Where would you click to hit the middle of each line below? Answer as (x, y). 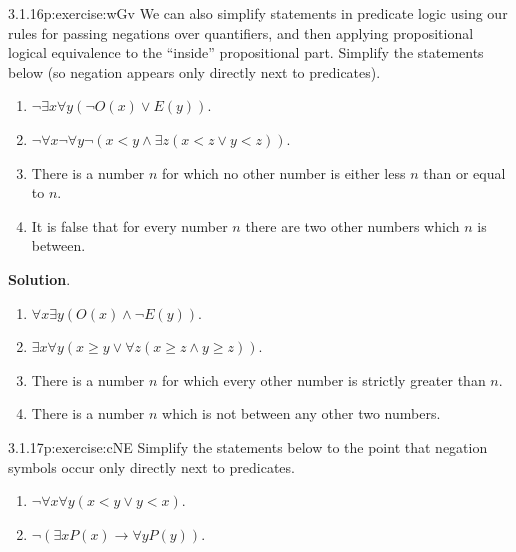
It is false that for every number (129, 225)
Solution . (39, 278)
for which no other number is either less (284, 172)
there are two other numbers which (352, 225)
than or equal (464, 172)
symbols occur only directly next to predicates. (151, 466)
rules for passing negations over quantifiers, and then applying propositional (241, 32)
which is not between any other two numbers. (301, 413)
